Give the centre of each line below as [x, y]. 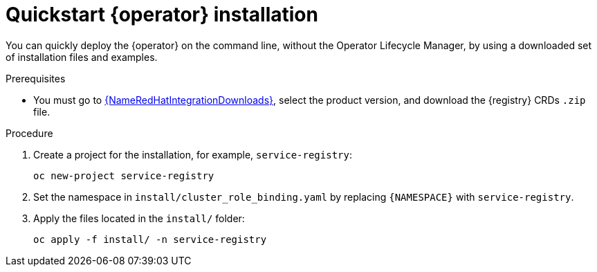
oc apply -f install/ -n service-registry [150, 239]
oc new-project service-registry [124, 175]
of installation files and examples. [82, 57]
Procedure [29, 133]
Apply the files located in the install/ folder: [139, 218]
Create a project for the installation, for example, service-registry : [193, 154]
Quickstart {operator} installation [162, 15]
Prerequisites [36, 78]
